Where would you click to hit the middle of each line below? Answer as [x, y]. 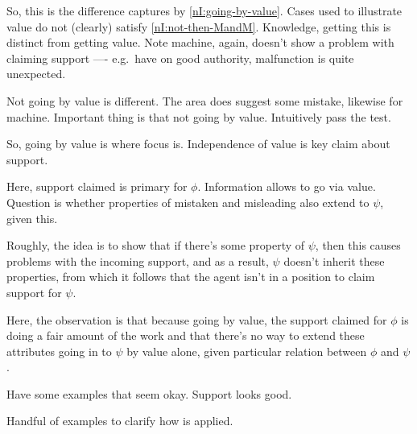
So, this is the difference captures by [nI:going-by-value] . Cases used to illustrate [204, 10]
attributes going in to [59, 351]
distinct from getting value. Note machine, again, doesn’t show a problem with [200, 42]
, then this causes [358, 245]
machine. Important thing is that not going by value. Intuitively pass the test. [199, 116]
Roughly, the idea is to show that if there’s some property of [156, 245]
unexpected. [36, 74]
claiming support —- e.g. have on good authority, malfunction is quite [180, 58]
